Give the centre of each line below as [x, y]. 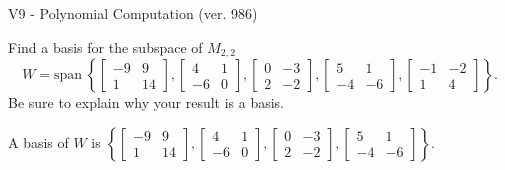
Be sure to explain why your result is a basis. [146, 102]
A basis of [38, 141]
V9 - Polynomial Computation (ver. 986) [133, 13]
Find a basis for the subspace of [105, 46]
